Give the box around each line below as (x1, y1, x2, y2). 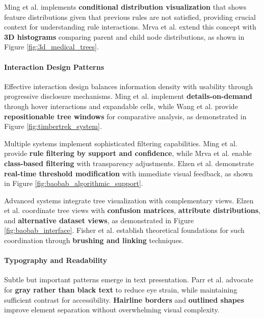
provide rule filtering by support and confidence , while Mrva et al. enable (4, 148, 252, 158)
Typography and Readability (4, 255, 108, 266)
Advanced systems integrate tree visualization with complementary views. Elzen (4, 195, 254, 205)
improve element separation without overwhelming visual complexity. (4, 304, 220, 315)
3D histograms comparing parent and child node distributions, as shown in (4, 31, 245, 42)
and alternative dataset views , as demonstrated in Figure (4, 215, 194, 225)
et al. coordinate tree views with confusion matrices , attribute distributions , (4, 205, 260, 216)
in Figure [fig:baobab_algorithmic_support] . (4, 178, 143, 189)
